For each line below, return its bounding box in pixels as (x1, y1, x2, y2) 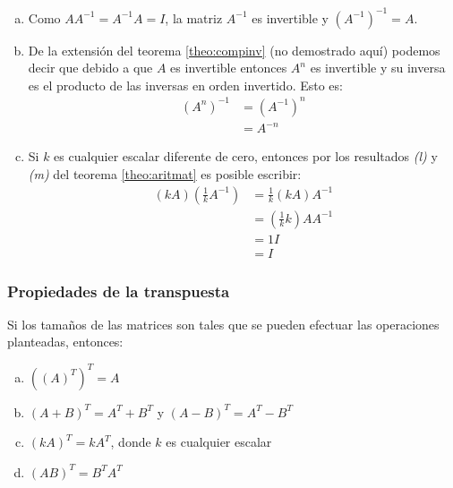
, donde (110, 432, 151, 451)
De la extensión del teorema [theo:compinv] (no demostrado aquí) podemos (28, 40, 440, 59)
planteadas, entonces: (7, 332, 124, 351)
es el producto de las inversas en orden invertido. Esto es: (28, 75, 343, 94)
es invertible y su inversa (310, 58, 446, 77)
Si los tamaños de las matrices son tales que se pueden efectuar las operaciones (7, 314, 440, 333)
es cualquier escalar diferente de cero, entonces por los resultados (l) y (54, 147, 438, 166)
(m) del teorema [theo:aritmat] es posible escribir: (28, 164, 302, 183)
